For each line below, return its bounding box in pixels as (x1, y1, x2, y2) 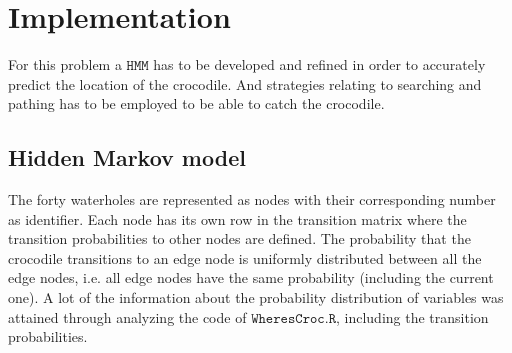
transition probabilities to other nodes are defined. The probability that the (8, 228, 471, 249)
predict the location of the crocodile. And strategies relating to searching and (8, 73, 482, 94)
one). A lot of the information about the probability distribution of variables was (8, 287, 504, 308)
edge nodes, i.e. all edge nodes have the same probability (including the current (8, 267, 494, 288)
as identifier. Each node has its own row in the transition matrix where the (8, 208, 467, 229)
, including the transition (335, 306, 489, 327)
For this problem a (8, 54, 122, 75)
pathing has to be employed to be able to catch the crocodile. (8, 93, 385, 114)
